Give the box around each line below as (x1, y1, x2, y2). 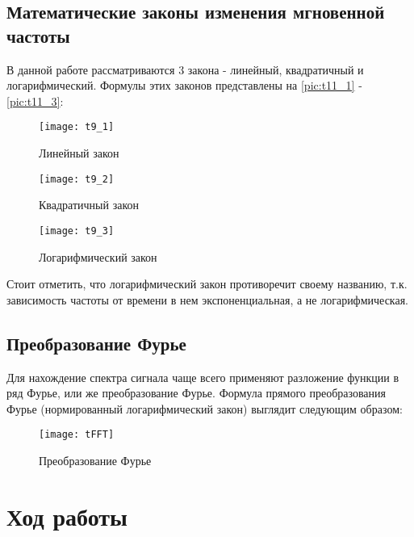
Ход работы (6, 499, 128, 532)
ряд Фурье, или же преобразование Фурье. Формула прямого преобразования (6, 384, 386, 401)
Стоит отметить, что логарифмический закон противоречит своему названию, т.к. (6, 275, 408, 292)
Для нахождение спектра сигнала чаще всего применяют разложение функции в (6, 368, 399, 385)
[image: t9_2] (39, 173, 115, 185)
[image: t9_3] (39, 224, 115, 237)
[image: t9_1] (39, 121, 115, 133)
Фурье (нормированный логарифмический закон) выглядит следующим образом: (6, 400, 403, 417)
